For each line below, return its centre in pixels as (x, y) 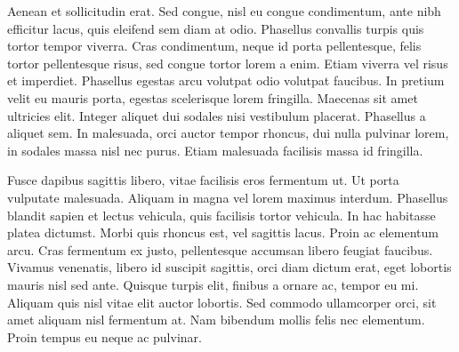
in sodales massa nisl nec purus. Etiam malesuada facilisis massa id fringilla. (215, 150)
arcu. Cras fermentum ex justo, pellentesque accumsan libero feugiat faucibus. (220, 249)
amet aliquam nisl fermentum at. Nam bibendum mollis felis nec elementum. (216, 320)
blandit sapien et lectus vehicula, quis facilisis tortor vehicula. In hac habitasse (221, 215)
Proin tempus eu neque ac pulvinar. (105, 336)
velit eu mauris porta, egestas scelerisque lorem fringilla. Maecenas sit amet (213, 97)
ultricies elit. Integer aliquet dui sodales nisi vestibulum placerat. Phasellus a (217, 115)
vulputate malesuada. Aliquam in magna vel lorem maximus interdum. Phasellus (228, 197)
